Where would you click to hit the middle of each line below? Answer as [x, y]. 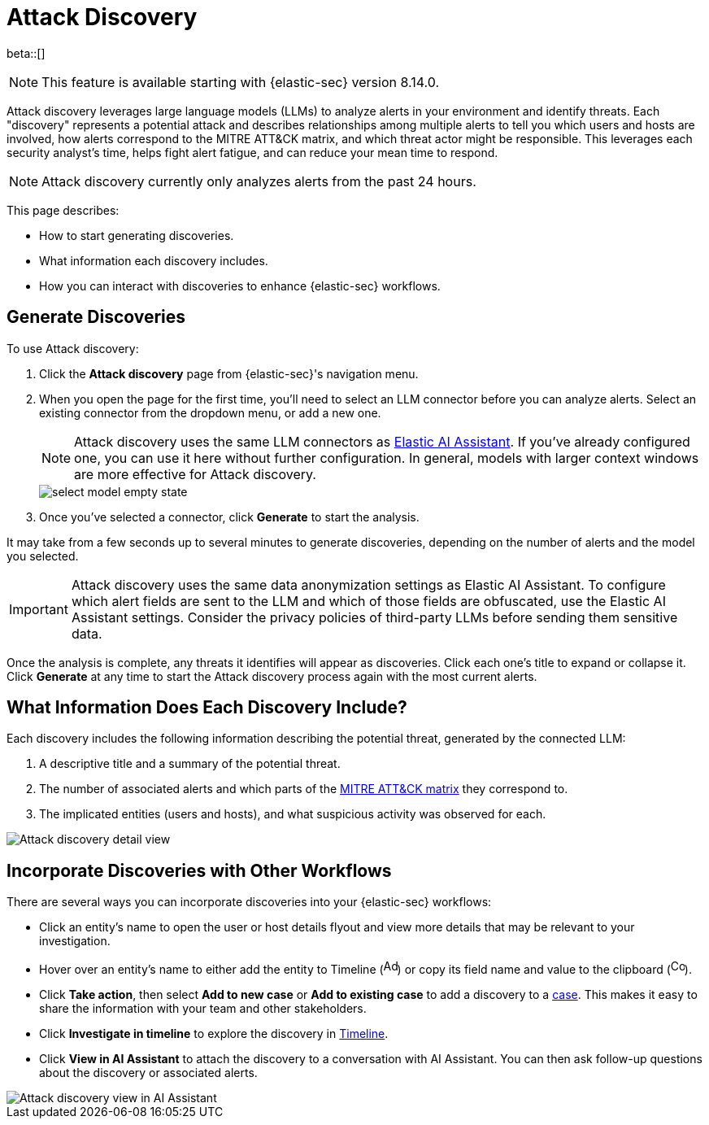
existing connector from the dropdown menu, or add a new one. [210, 412]
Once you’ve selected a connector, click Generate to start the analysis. [229, 517]
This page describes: [63, 210]
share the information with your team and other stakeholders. [203, 1009]
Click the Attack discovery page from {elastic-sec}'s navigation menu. [229, 373]
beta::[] [26, 53]
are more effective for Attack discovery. [195, 474]
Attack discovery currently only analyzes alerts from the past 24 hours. [259, 181]
